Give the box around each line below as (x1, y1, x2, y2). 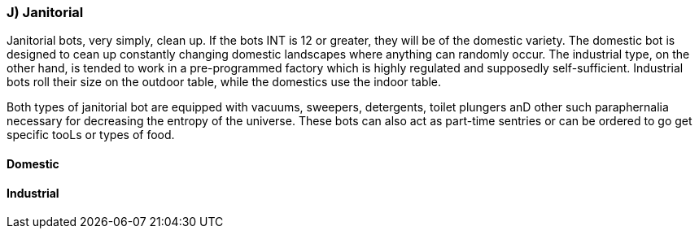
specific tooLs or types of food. (7, 128, 175, 142)
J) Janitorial (7, 4, 84, 20)
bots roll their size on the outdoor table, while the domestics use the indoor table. (7, 75, 442, 89)
